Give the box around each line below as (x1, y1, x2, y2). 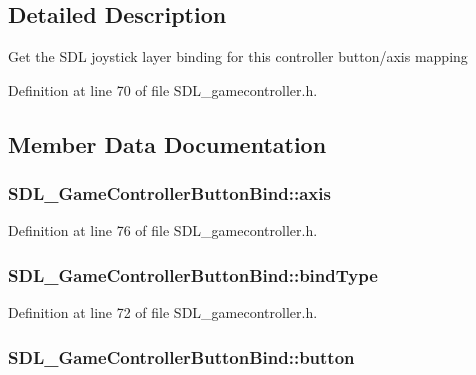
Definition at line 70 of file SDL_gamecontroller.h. (8, 79, 318, 100)
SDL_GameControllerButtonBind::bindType (8, 262, 378, 287)
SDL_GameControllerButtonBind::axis (8, 181, 331, 206)
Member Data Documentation (8, 128, 327, 159)
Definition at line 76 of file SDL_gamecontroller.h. (8, 220, 318, 241)
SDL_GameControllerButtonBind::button (8, 344, 355, 369)
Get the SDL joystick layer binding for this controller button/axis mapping (8, 46, 468, 67)
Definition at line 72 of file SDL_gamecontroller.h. (8, 302, 318, 323)
